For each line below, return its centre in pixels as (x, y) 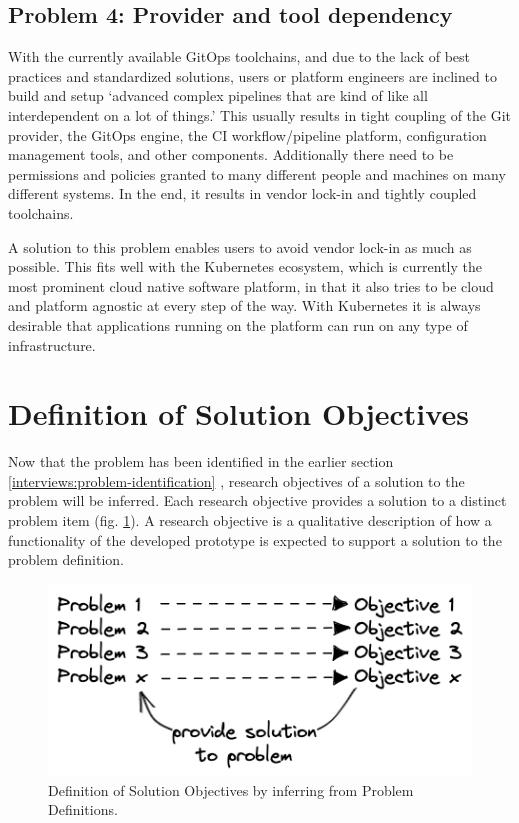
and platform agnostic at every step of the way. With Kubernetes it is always (244, 305)
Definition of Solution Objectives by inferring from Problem (231, 789)
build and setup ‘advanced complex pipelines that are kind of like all (218, 95)
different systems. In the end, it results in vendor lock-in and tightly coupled (242, 193)
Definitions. (83, 809)
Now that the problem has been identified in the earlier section (201, 461)
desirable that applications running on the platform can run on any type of (238, 324)
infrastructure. (52, 344)
